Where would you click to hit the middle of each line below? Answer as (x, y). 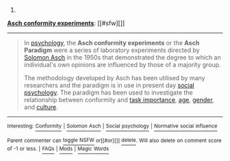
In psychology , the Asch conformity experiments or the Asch (112, 43)
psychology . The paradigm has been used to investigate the (108, 92)
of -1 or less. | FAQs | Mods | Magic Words (58, 149)
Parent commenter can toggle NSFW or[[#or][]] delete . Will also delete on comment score (114, 140)
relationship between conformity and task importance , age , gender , (119, 100)
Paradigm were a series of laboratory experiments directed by (112, 50)
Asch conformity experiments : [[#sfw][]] (66, 23)
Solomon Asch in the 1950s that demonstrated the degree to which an (122, 57)
